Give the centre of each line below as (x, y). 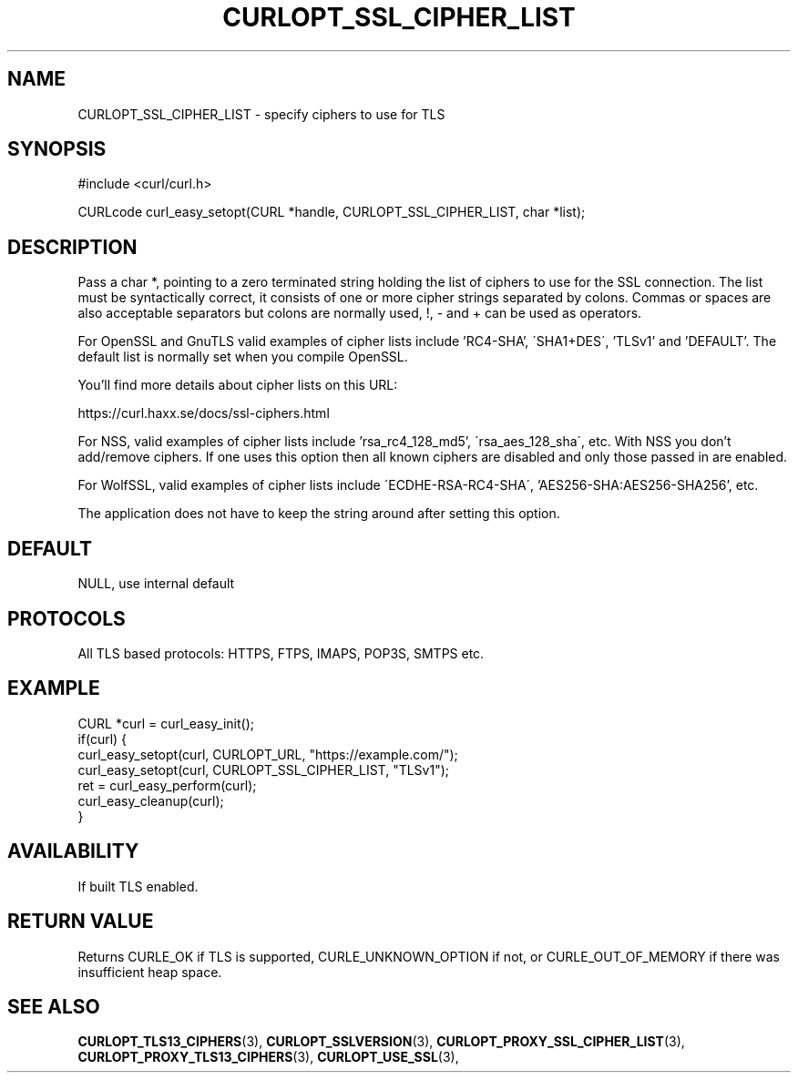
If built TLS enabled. (138, 886)
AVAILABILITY (73, 851)
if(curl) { (102, 739)
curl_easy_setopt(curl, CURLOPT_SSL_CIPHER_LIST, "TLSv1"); (264, 769)
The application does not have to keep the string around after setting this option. (319, 514)
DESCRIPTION (72, 247)
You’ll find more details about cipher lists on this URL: (238, 385)
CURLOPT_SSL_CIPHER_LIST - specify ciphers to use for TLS (261, 114)
